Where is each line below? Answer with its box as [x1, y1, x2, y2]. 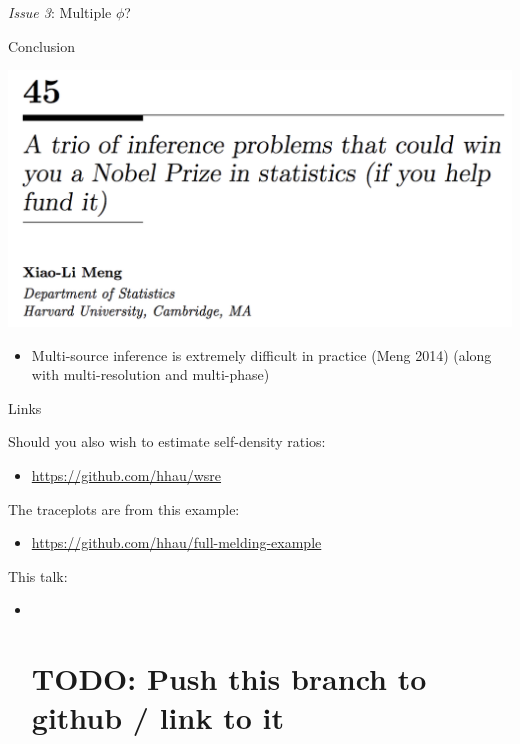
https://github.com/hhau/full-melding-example [31, 532, 322, 553]
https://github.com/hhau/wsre [31, 465, 222, 486]
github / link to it [31, 697, 284, 738]
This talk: [8, 565, 68, 586]
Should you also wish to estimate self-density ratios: [8, 431, 326, 452]
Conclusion [8, 35, 75, 56]
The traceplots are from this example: [8, 498, 240, 519]
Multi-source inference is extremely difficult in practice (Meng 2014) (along [31, 344, 492, 365]
